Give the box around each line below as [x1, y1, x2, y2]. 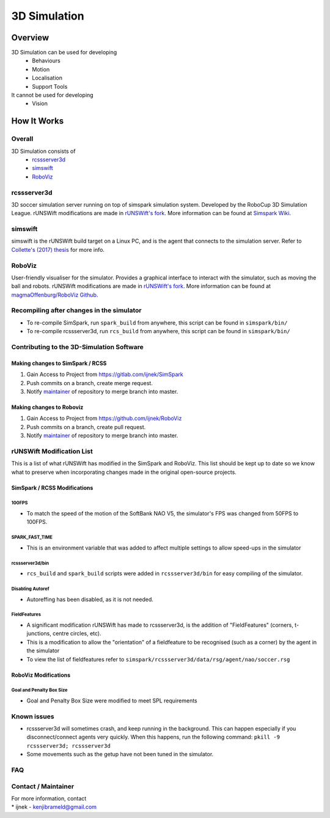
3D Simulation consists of [11, 147, 76, 155]
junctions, [26, 630, 51, 637]
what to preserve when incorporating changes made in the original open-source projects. [11, 468, 237, 476]
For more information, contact [11, 795, 87, 802]
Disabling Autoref [11, 586, 50, 592]
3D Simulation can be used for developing [11, 49, 117, 56]
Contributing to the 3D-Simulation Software [11, 343, 144, 352]
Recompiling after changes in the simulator [11, 306, 142, 315]
